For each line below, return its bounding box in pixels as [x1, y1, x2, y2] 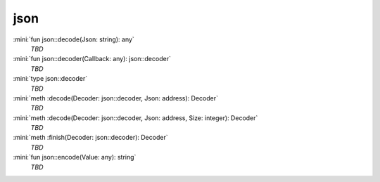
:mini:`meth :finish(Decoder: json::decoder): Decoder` [13, 134, 168, 142]
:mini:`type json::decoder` [13, 74, 88, 83]
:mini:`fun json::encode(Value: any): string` [13, 153, 137, 162]
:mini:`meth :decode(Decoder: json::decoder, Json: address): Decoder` [13, 93, 218, 102]
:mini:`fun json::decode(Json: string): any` [13, 35, 135, 44]
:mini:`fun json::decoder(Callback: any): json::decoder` [13, 55, 172, 63]
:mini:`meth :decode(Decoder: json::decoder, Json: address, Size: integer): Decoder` [13, 113, 258, 122]
